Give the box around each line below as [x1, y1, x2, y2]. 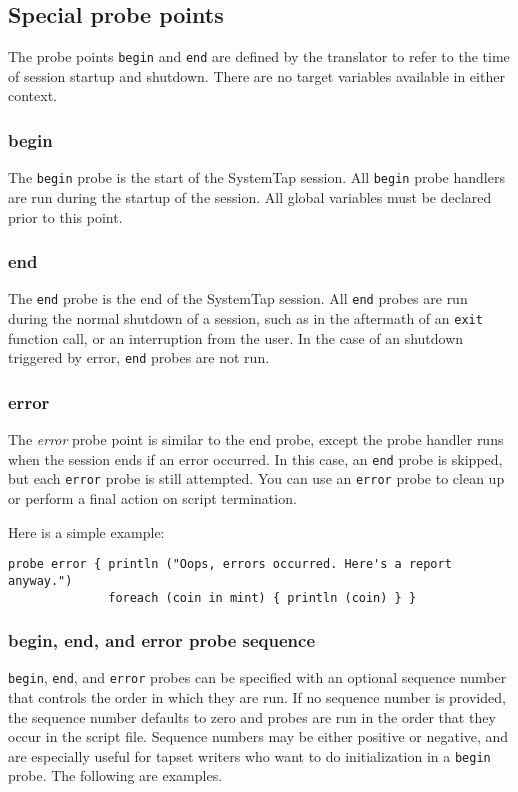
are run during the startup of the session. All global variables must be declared [8, 186, 492, 207]
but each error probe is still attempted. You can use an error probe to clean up [8, 468, 505, 489]
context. [8, 85, 57, 106]
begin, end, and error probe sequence [8, 628, 316, 653]
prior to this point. [8, 206, 123, 227]
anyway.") [8, 573, 73, 588]
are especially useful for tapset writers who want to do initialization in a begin [8, 745, 491, 766]
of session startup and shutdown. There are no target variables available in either [8, 65, 505, 86]
